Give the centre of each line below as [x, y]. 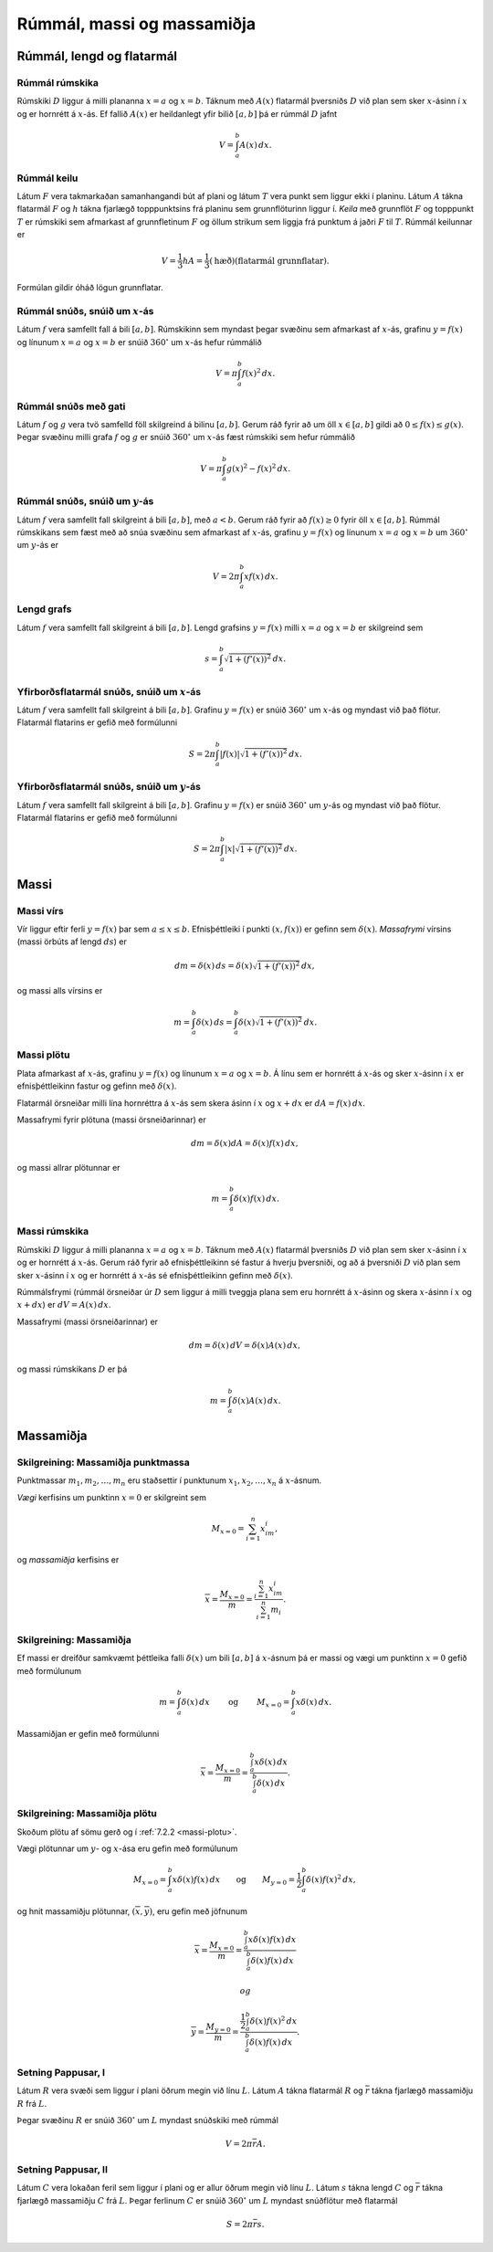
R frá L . [32, 2103]
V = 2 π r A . [246, 2144]
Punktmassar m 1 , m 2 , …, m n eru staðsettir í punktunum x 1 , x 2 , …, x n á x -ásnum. [169, 1481]
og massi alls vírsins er [60, 991]
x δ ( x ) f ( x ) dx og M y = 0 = [234, 1881]
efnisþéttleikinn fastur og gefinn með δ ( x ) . [97, 1086]
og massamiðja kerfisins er [68, 1560]
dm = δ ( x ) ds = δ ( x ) [213, 966]
